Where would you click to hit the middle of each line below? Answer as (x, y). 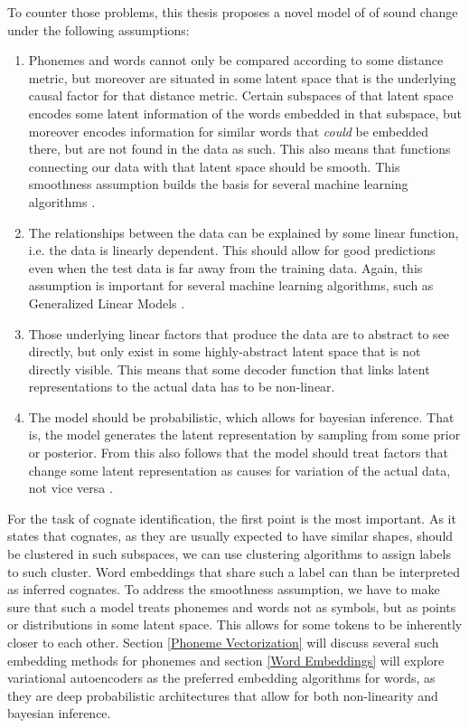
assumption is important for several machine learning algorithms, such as (231, 285)
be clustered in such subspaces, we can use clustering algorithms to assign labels (229, 554)
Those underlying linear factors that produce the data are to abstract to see (239, 333)
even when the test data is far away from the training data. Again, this (225, 267)
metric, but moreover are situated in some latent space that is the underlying (242, 77)
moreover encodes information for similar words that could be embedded (229, 131)
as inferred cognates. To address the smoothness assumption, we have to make (224, 589)
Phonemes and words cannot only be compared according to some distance (236, 60)
